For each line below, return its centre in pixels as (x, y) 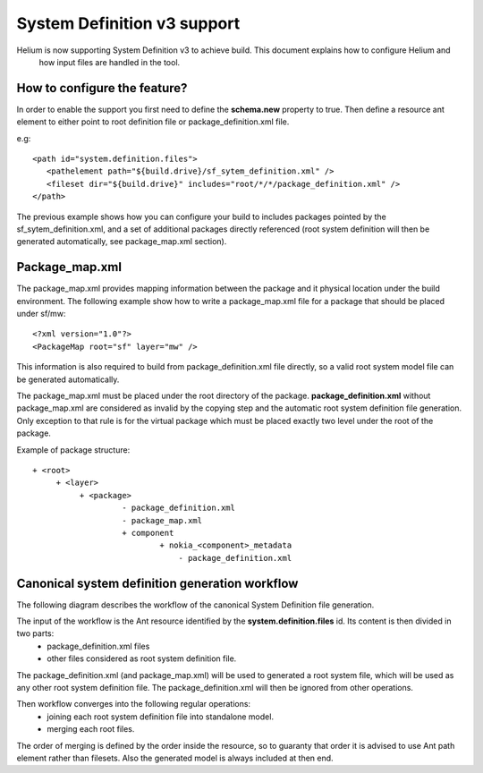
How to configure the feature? (102, 88)
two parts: (35, 633)
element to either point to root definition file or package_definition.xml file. (153, 122)
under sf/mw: (41, 314)
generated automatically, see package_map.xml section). (122, 242)
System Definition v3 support (128, 23)
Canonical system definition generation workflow (157, 583)
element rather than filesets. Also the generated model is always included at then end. (175, 758)
